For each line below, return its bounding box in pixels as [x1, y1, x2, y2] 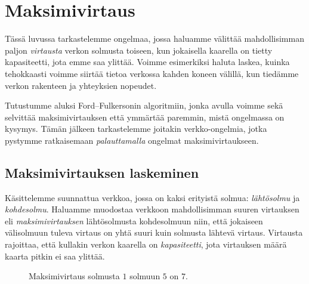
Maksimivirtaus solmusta [29, 270, 120, 282]
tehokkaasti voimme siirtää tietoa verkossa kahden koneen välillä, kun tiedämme [5, 67, 299, 79]
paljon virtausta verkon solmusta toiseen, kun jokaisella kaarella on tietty [5, 44, 273, 56]
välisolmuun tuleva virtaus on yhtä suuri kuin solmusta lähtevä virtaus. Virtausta [5, 226, 303, 239]
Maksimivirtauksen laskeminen [5, 163, 199, 181]
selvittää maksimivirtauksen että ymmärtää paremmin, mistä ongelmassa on [5, 110, 285, 123]
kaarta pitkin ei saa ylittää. [5, 249, 105, 262]
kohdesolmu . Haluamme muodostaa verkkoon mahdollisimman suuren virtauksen [5, 203, 299, 215]
